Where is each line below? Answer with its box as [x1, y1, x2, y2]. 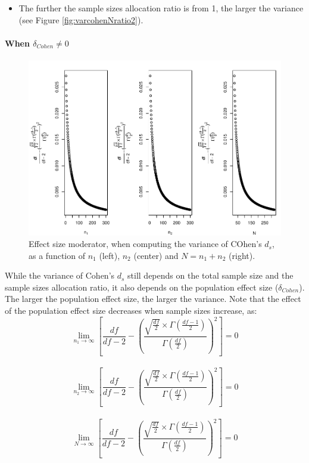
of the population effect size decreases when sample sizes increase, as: [5, 304, 257, 317]
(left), [99, 249, 120, 261]
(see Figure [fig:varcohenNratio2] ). [18, 13, 143, 26]
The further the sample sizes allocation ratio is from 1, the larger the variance [18, 2, 304, 14]
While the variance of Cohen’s [5, 269, 115, 282]
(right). [229, 249, 255, 261]
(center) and [133, 249, 179, 261]
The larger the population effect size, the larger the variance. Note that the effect [5, 292, 301, 305]
